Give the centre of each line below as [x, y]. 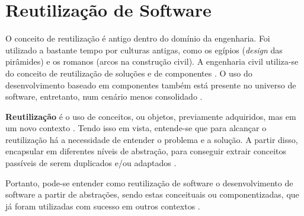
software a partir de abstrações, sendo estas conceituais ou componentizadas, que [152, 194]
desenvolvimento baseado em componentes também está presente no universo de [151, 85]
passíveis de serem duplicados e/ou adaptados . [91, 163]
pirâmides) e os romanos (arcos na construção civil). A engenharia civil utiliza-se [152, 61]
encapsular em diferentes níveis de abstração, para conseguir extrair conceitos [146, 151]
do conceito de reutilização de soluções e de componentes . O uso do [129, 73]
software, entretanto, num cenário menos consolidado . [104, 96]
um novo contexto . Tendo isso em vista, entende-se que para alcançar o [136, 128]
